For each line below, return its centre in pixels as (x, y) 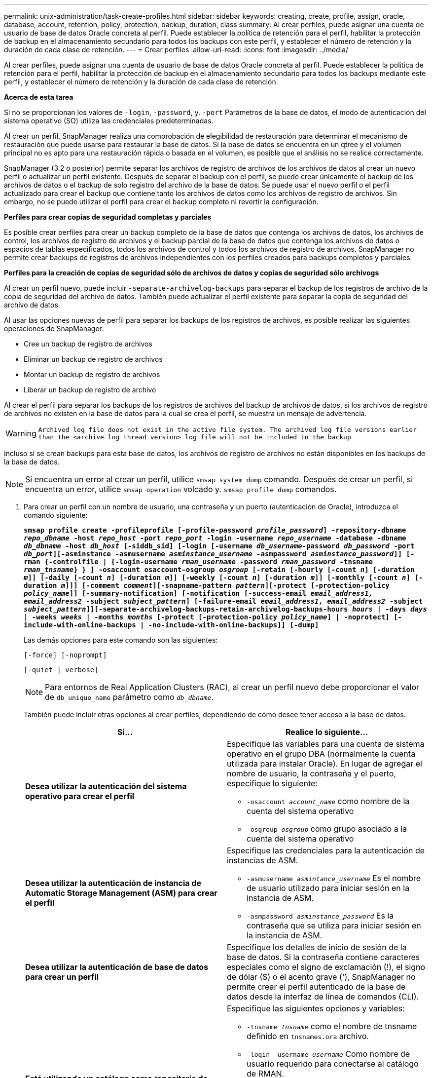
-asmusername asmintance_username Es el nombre (334, 878)
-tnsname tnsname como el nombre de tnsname (332, 1026)
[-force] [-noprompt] (65, 655)
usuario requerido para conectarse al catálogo (333, 1064)
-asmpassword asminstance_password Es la (320, 916)
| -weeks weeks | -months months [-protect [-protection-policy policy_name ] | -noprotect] (207, 617)
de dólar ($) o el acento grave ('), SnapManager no (321, 977)
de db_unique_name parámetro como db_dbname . (129, 697)
